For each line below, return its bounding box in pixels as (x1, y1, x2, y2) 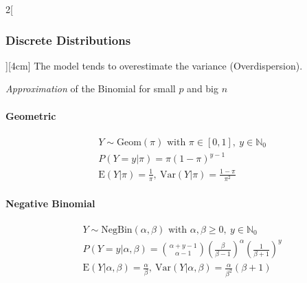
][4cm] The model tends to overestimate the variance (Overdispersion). (5, 58, 303, 72)
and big (187, 81, 219, 96)
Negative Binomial (5, 196, 95, 210)
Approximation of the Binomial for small (5, 81, 176, 96)
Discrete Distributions (5, 31, 131, 48)
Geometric (5, 108, 56, 123)
